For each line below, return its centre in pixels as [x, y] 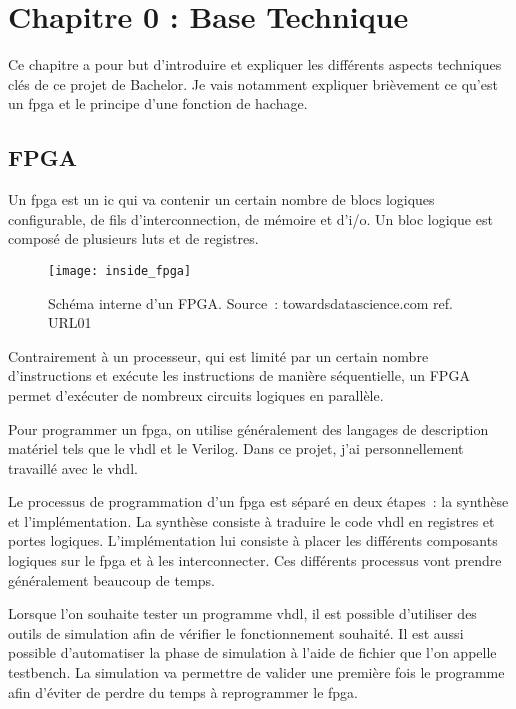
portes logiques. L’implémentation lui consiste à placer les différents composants [253, 540]
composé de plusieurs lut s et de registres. [133, 238]
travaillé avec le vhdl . [73, 467]
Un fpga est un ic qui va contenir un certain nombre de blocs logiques [221, 199]
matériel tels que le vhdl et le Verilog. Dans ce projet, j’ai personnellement [236, 448]
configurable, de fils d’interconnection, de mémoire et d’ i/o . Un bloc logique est [250, 218]
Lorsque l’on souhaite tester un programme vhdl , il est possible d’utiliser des [242, 613]
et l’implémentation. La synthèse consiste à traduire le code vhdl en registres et [251, 520]
